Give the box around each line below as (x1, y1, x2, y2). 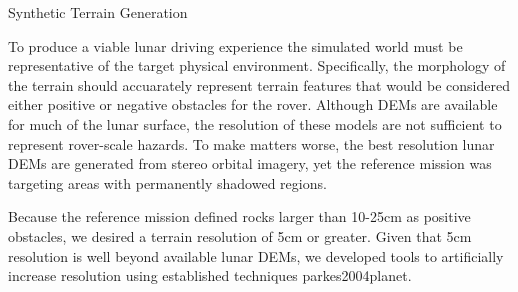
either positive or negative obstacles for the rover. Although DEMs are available (8, 94, 498, 115)
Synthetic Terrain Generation (8, 2, 188, 22)
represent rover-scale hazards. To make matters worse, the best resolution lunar (8, 133, 495, 154)
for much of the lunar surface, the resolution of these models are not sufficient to (8, 113, 502, 134)
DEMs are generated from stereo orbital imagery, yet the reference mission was (8, 153, 492, 174)
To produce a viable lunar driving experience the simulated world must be (8, 35, 463, 56)
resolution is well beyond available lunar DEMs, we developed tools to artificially (8, 245, 504, 266)
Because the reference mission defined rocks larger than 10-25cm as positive (8, 206, 471, 227)
